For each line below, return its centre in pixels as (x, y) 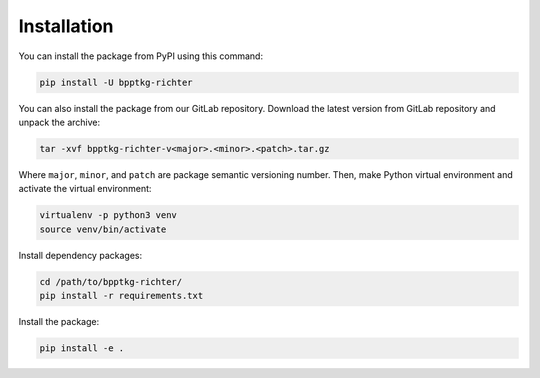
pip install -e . (82, 348)
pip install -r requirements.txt (121, 295)
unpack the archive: (59, 122)
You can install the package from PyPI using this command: (141, 56)
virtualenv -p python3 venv (108, 215)
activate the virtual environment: (85, 189)
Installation (66, 26)
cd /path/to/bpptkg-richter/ (111, 281)
